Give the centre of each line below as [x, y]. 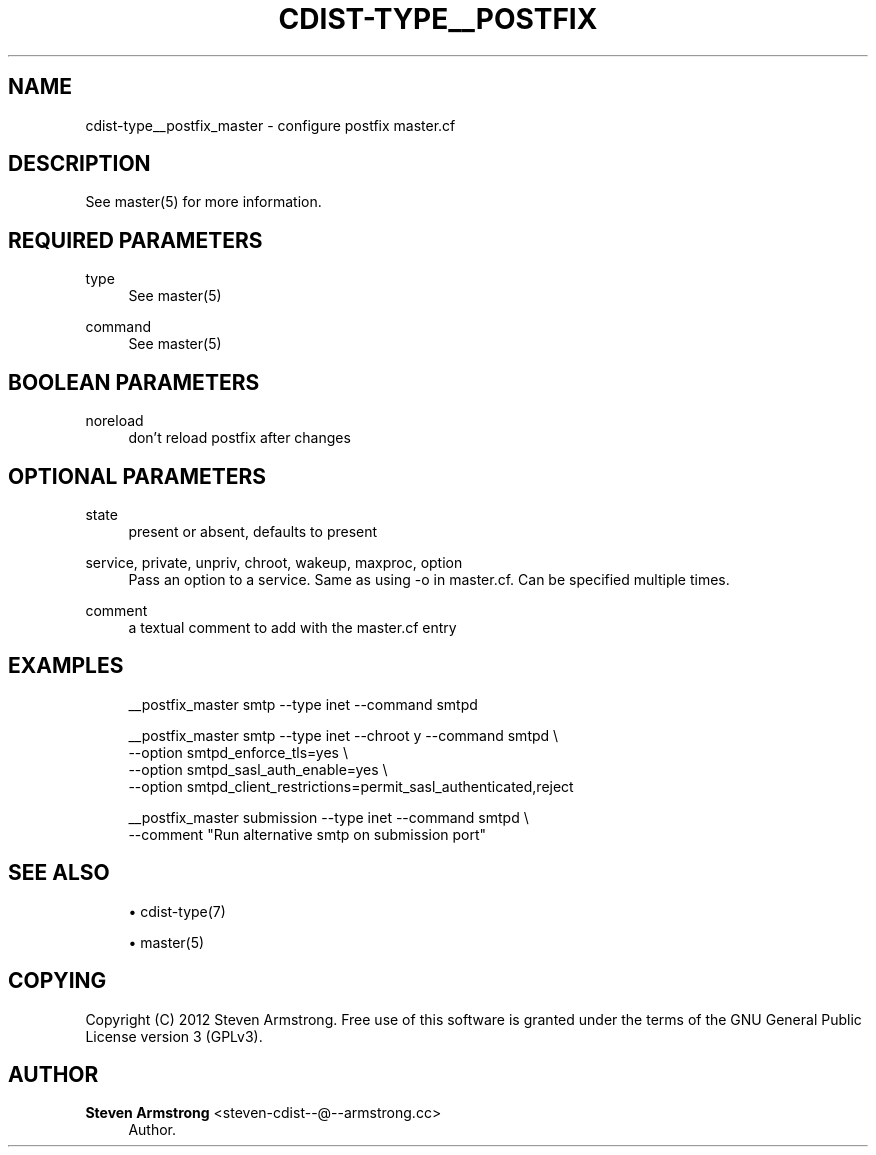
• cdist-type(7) [177, 911]
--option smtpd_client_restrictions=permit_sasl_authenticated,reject [351, 786]
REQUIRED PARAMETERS [135, 240]
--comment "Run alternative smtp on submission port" [307, 834]
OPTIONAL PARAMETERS [137, 476]
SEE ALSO [59, 873]
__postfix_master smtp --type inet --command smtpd [303, 704]
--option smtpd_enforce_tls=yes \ [238, 752]
